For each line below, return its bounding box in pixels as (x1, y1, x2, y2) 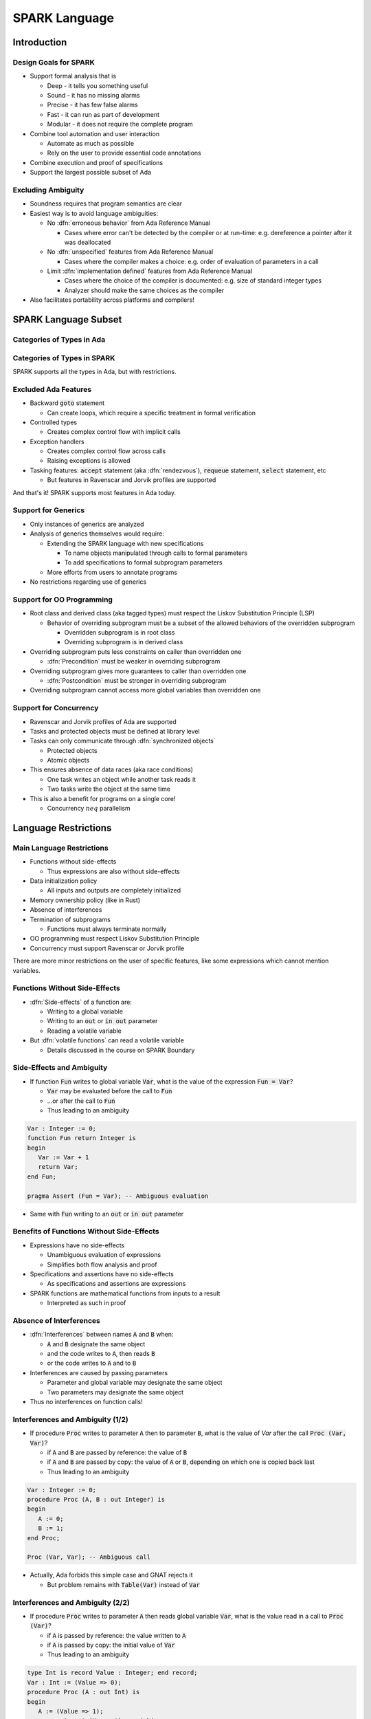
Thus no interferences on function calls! (30, 1397, 144, 1405)
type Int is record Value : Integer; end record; (27, 1669, 198, 1677)
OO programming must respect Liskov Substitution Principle (30, 934, 200, 943)
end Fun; (27, 1172, 57, 1181)
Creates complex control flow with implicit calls (47, 428, 181, 436)
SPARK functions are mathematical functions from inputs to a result (30, 1289, 221, 1298)
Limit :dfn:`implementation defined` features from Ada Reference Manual (47, 267, 253, 275)
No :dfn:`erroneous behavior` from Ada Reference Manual (47, 219, 211, 227)
